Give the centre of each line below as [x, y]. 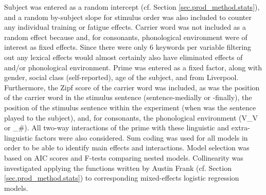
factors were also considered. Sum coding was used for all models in [141, 137]
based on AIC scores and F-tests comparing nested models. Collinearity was [124, 157]
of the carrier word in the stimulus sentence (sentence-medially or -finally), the [128, 97]
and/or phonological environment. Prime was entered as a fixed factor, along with [133, 67]
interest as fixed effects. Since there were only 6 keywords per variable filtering [128, 47]
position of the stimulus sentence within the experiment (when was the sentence [130, 107]
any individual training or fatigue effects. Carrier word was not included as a [125, 27]
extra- [241, 128]
